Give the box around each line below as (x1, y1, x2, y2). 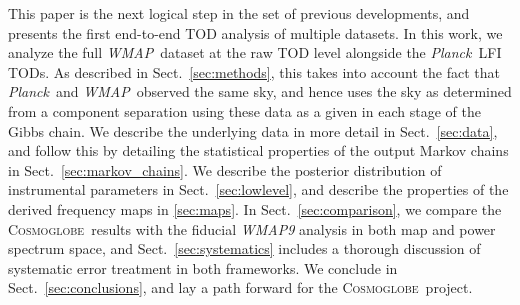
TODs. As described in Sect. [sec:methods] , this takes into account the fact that (8, 61, 500, 82)
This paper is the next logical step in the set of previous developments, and (8, 3, 470, 23)
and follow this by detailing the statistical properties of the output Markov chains (8, 140, 509, 161)
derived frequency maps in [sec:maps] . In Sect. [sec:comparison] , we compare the (8, 198, 502, 219)
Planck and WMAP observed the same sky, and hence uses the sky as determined (8, 81, 512, 102)
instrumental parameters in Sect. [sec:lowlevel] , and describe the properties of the (8, 179, 509, 200)
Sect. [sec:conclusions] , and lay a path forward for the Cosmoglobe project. (8, 277, 473, 298)
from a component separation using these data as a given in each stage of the (8, 100, 481, 121)
